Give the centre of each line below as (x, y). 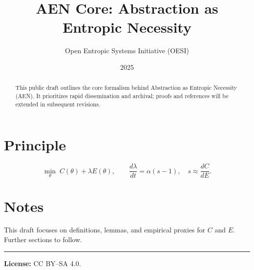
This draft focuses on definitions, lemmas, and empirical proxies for (105, 230)
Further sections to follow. (43, 239)
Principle (35, 145)
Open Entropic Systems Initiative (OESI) (127, 51)
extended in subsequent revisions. (58, 104)
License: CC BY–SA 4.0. (42, 263)
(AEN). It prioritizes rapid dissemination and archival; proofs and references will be (122, 95)
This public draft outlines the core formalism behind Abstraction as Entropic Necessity (126, 88)
